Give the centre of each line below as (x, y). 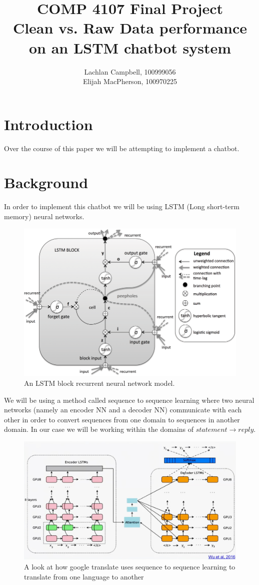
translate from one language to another (84, 576)
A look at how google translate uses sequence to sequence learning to (130, 566)
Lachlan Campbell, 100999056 (130, 71)
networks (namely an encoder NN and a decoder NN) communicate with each (123, 410)
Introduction (48, 124)
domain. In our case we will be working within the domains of (99, 429)
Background (46, 182)
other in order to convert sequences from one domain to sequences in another (122, 419)
